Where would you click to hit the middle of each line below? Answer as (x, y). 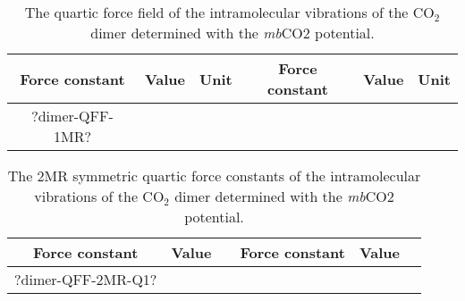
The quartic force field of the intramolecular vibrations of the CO (229, 12)
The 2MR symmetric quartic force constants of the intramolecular (214, 176)
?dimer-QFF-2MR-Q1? (86, 279)
